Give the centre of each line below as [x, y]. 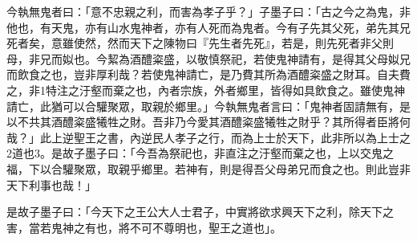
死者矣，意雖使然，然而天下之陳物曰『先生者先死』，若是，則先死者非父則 [200, 43]
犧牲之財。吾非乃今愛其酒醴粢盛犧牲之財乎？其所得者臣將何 [253, 122]
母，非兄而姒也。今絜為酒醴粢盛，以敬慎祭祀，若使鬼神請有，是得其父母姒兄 [208, 58]
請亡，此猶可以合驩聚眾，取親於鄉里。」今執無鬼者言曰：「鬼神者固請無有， [203, 106]
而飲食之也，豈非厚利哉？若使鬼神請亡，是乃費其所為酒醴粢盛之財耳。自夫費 [208, 74]
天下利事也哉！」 [51, 184]
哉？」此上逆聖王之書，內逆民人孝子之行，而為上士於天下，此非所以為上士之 [208, 137]
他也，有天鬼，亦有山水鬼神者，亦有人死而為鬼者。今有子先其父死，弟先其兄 [208, 27]
